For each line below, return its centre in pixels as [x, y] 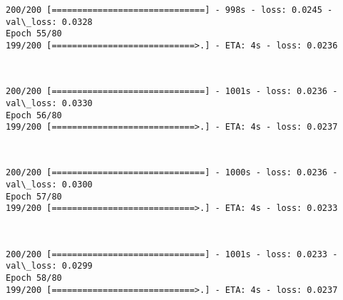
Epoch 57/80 [34, 196]
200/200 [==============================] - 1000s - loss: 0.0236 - [172, 173]
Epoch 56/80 [34, 115]
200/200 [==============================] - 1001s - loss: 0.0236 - [172, 92]
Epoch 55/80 [34, 34]
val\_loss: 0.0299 [49, 266]
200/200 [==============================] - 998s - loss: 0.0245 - [169, 10]
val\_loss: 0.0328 [49, 22]
